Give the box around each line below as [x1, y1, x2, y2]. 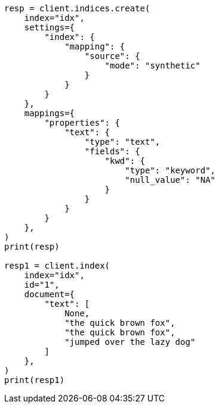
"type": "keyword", [125, 166, 216, 175]
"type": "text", [84, 137, 161, 147]
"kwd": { [104, 156, 146, 166]
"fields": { [84, 147, 140, 156]
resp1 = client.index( [4, 261, 110, 270]
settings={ [24, 23, 75, 32]
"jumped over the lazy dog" [64, 337, 196, 347]
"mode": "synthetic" [104, 61, 201, 70]
